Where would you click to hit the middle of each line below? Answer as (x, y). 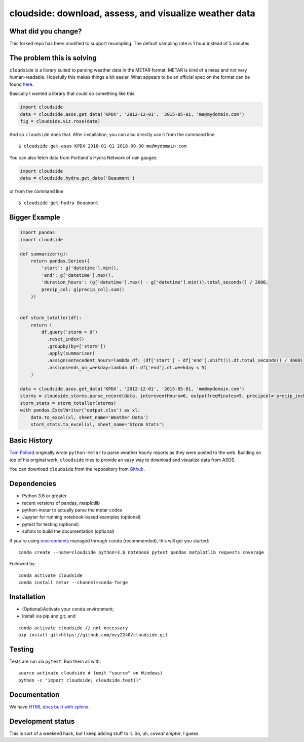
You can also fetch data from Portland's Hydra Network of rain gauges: (84, 157)
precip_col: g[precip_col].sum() (83, 289)
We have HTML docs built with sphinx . (49, 706)
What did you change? (46, 31)
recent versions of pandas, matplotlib (61, 503)
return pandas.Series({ (60, 261)
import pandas (37, 233)
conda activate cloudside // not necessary (73, 628)
